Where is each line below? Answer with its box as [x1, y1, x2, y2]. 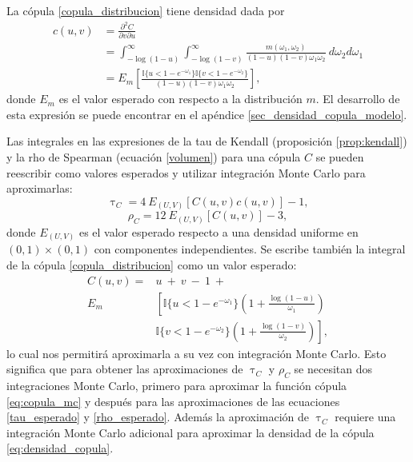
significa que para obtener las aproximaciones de [6, 360, 243, 377]
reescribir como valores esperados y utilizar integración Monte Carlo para [6, 164, 366, 181]
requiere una [335, 408, 396, 425]
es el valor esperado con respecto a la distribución [58, 90, 303, 107]
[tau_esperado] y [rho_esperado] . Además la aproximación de [6, 408, 310, 425]
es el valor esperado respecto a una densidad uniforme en [78, 223, 359, 240]
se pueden [315, 149, 364, 165]
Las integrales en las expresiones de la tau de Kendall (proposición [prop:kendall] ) [6, 133, 407, 149]
